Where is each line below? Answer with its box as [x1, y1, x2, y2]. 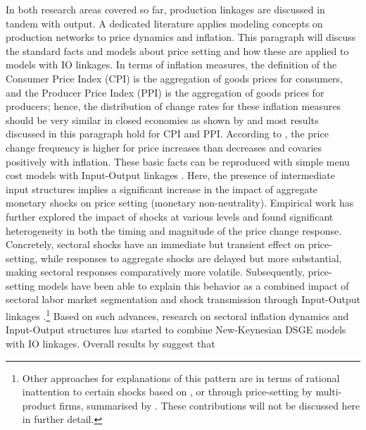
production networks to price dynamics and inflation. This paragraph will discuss [6, 30, 356, 44]
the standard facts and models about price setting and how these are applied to [6, 43, 349, 58]
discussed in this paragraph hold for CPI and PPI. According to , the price [6, 126, 329, 141]
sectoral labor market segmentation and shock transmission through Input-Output [6, 292, 360, 307]
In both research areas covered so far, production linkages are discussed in [6, 2, 325, 16]
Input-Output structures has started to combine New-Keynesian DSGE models [6, 322, 346, 337]
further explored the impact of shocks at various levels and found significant [6, 209, 334, 223]
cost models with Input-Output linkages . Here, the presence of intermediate [6, 168, 335, 183]
